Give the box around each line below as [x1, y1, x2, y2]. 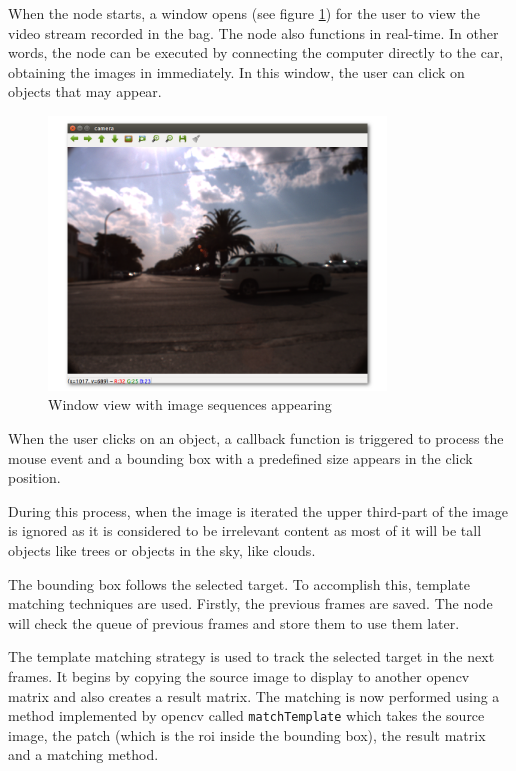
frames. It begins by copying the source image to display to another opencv [8, 665, 470, 686]
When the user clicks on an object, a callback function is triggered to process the [8, 427, 504, 448]
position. [8, 467, 61, 488]
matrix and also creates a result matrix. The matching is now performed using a [8, 685, 500, 706]
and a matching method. [8, 744, 159, 765]
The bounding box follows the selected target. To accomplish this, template [8, 573, 470, 594]
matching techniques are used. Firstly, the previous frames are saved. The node [8, 593, 493, 614]
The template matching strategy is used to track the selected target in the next [8, 646, 495, 667]
